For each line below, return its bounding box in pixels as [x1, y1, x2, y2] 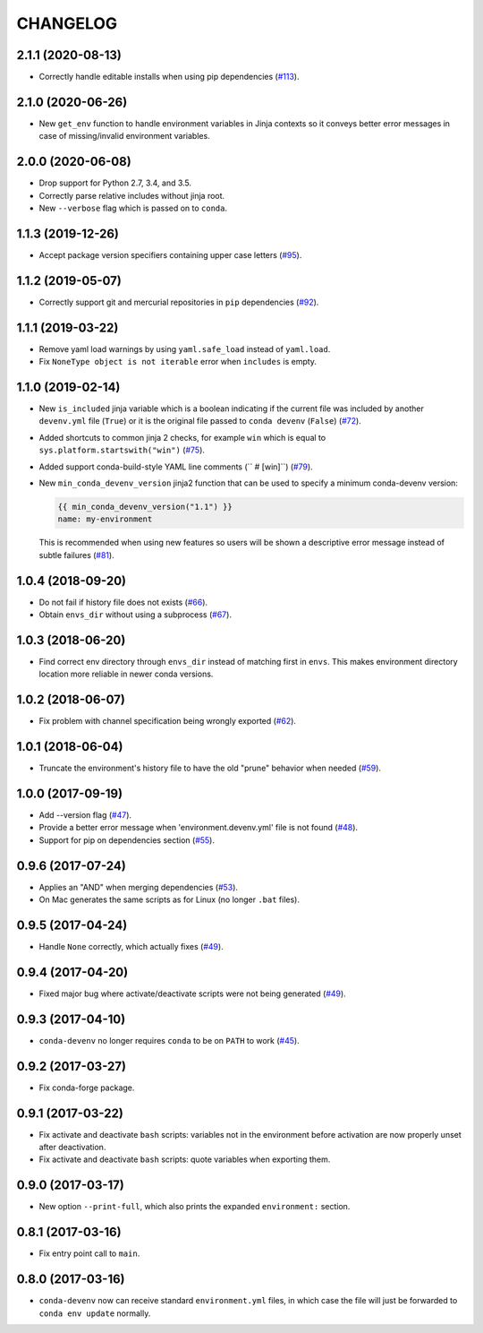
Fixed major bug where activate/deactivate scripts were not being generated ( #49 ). [38, 988, 346, 999]
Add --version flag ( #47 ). [38, 810, 132, 821]
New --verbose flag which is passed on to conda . [38, 202, 228, 214]
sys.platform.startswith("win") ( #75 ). [38, 444, 206, 456]
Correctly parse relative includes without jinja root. [38, 190, 225, 201]
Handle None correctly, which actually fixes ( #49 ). [38, 942, 224, 952]
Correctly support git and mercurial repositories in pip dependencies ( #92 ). [38, 297, 319, 307]
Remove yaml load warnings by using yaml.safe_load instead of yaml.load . [38, 343, 331, 354]
